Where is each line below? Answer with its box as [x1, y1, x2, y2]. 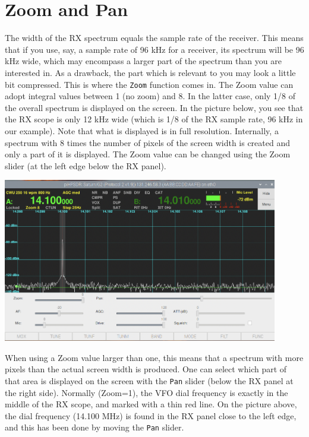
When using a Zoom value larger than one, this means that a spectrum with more [5, 351, 304, 363]
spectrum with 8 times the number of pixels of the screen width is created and [5, 136, 291, 148]
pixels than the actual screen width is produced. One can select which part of [5, 363, 287, 375]
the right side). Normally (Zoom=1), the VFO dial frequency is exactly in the [5, 386, 288, 398]
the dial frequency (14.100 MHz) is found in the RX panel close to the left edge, [5, 409, 297, 422]
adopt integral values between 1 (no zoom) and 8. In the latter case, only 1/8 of [5, 90, 296, 102]
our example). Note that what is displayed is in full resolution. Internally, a [5, 124, 279, 137]
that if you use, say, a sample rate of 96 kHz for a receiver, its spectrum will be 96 [5, 43, 304, 55]
